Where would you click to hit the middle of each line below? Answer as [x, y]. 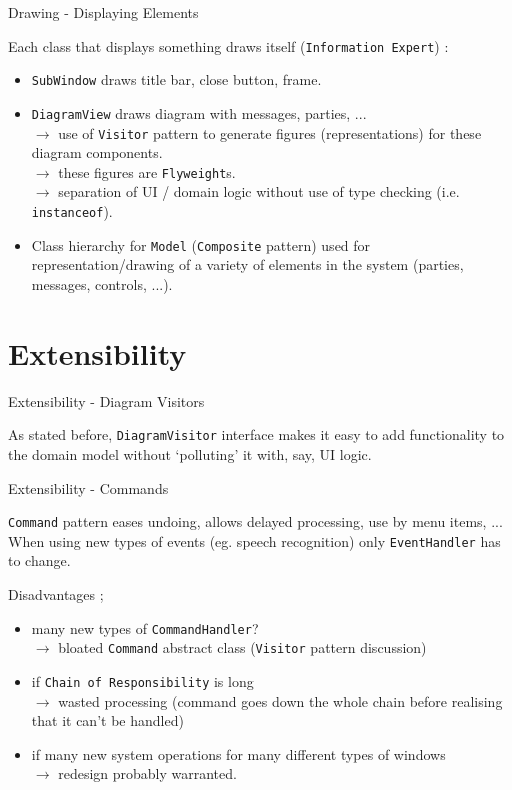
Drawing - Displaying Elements [103, 12]
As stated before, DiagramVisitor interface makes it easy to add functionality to [256, 434]
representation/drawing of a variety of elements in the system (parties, [247, 264]
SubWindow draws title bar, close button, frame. [176, 79]
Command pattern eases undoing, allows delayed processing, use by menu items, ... [255, 521]
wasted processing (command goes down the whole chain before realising [280, 700]
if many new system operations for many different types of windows [238, 753]
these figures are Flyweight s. [147, 171]
